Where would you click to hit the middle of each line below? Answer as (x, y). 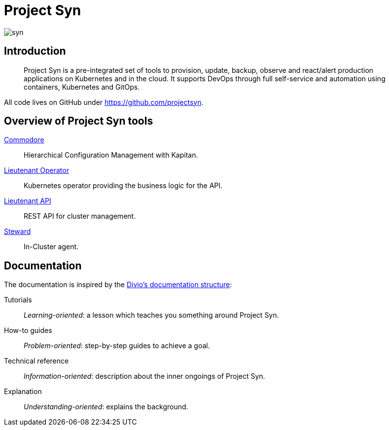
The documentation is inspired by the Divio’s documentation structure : (118, 285)
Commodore (24, 140)
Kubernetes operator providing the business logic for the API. (123, 186)
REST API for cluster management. (80, 216)
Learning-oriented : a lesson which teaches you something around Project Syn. (151, 315)
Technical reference (36, 361)
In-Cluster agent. (51, 247)
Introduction (35, 51)
